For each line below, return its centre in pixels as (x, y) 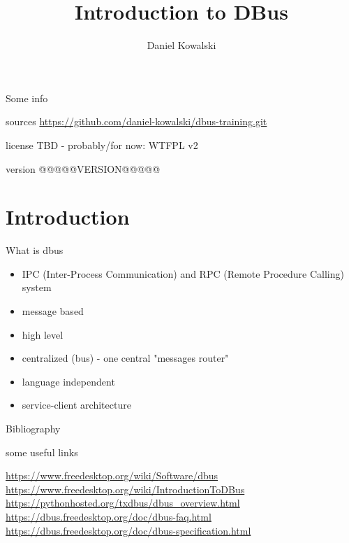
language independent (68, 381)
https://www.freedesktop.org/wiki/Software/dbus (112, 475)
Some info (27, 98)
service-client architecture (76, 405)
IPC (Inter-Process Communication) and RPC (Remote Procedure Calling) (183, 273)
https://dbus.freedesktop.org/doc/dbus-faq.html (109, 516)
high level (43, 334)
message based (53, 311)
